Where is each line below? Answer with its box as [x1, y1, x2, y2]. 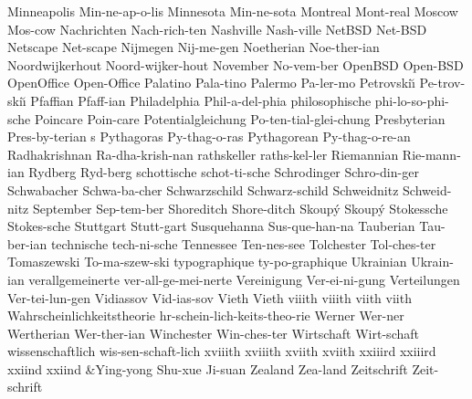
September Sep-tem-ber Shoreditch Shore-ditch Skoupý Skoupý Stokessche [32, 198, 448, 217]
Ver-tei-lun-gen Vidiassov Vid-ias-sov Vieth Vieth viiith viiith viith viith [7, 288, 412, 307]
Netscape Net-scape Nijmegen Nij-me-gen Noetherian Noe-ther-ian [7, 37, 380, 57]
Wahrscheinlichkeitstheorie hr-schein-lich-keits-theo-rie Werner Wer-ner [7, 306, 404, 325]
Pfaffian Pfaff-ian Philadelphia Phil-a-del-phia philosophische [30, 90, 372, 110]
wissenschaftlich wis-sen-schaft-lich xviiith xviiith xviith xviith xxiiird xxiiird [7, 341, 436, 361]
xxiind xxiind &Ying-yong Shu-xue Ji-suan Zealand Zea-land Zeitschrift [7, 359, 408, 378]
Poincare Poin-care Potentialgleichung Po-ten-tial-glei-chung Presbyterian [35, 109, 446, 128]
